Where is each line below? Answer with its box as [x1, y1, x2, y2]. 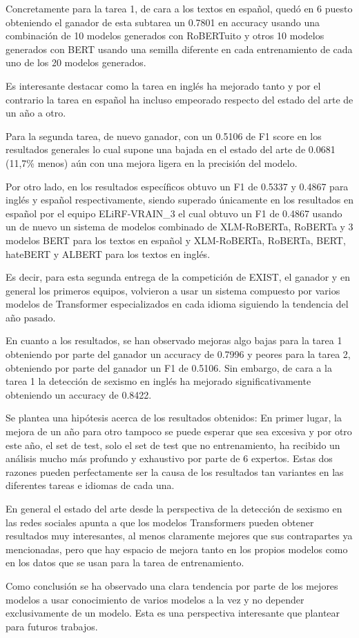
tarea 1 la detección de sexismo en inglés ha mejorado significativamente [6, 374, 311, 388]
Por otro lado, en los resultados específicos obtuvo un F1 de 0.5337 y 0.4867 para [6, 179, 349, 193]
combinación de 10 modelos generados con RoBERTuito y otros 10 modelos [6, 28, 324, 43]
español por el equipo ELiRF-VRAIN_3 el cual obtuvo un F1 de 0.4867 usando [6, 206, 342, 220]
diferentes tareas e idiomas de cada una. [6, 478, 175, 492]
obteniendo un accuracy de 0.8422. [6, 387, 152, 401]
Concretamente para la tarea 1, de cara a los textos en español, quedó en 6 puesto [6, 1, 353, 15]
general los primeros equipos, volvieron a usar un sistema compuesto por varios [6, 283, 340, 297]
